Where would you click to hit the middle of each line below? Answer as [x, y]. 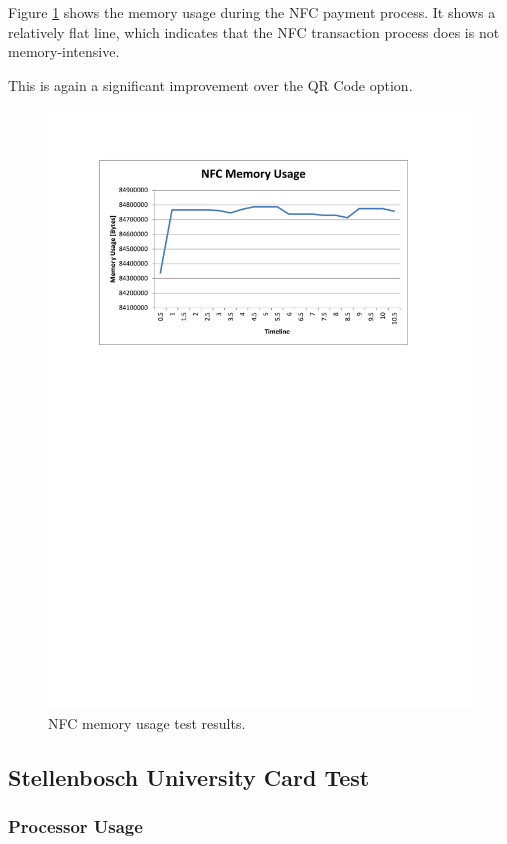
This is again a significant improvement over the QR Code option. [210, 84]
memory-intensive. [64, 51]
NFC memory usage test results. [147, 722]
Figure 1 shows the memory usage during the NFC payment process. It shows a [252, 12]
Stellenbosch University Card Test [189, 776]
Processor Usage [75, 825]
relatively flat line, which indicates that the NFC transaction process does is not [254, 31]
